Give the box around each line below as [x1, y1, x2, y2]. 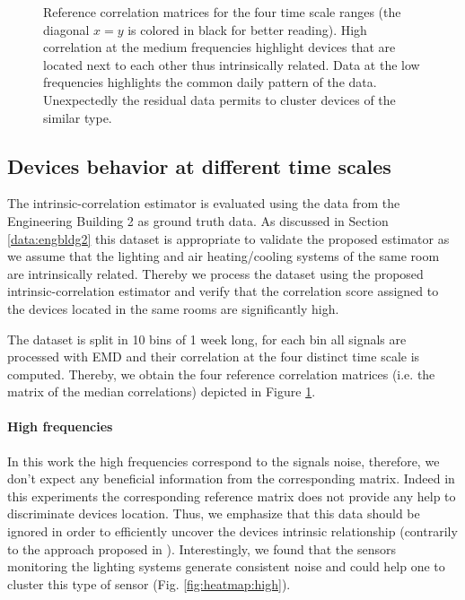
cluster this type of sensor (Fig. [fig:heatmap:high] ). [7, 574, 291, 593]
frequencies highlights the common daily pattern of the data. [43, 73, 377, 91]
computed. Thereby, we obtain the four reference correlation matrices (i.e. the [7, 364, 435, 383]
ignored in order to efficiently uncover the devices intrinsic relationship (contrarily [7, 522, 458, 541]
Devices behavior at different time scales [7, 152, 391, 179]
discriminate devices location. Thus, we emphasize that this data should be [7, 504, 420, 523]
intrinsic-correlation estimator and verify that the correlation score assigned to [7, 282, 439, 300]
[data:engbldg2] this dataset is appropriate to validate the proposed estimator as [7, 229, 450, 248]
